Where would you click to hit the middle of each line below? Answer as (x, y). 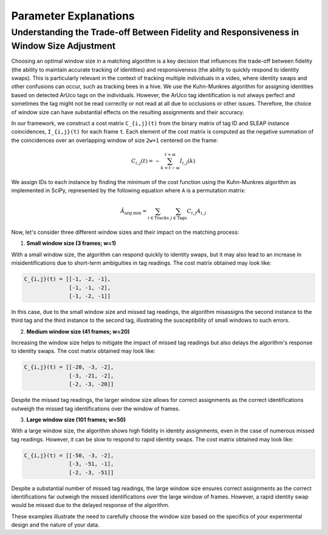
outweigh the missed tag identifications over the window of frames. (96, 408)
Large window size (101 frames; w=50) (76, 420)
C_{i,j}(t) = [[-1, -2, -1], (67, 279)
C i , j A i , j (196, 212)
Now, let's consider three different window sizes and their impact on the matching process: (125, 232)
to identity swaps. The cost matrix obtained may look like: (83, 351)
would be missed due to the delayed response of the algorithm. (91, 505)
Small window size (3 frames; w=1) (71, 244)
